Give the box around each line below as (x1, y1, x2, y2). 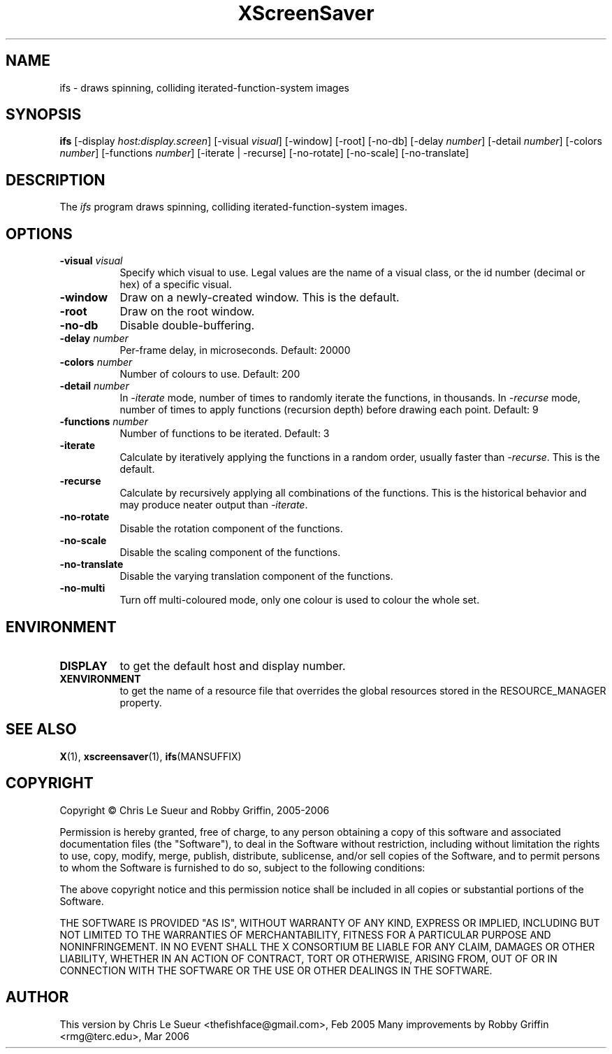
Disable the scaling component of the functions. (119, 546, 341, 559)
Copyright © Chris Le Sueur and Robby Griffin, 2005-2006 (59, 804, 330, 816)
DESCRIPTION (6, 171, 105, 189)
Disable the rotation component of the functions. (119, 522, 343, 535)
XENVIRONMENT (59, 672, 141, 685)
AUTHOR (6, 988, 69, 1006)
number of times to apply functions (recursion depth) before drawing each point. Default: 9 (119, 404, 539, 416)
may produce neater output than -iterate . (119, 499, 308, 511)
